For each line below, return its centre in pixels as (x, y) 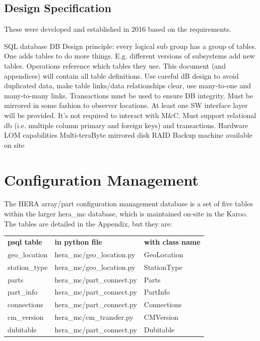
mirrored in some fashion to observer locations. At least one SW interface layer (126, 105)
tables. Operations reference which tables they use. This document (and (115, 65)
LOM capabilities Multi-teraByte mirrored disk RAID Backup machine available (128, 135)
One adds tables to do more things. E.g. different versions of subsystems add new (129, 56)
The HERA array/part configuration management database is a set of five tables (128, 204)
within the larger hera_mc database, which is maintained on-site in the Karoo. (126, 214)
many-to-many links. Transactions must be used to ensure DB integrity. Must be (129, 95)
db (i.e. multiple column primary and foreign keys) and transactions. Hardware (126, 125)
